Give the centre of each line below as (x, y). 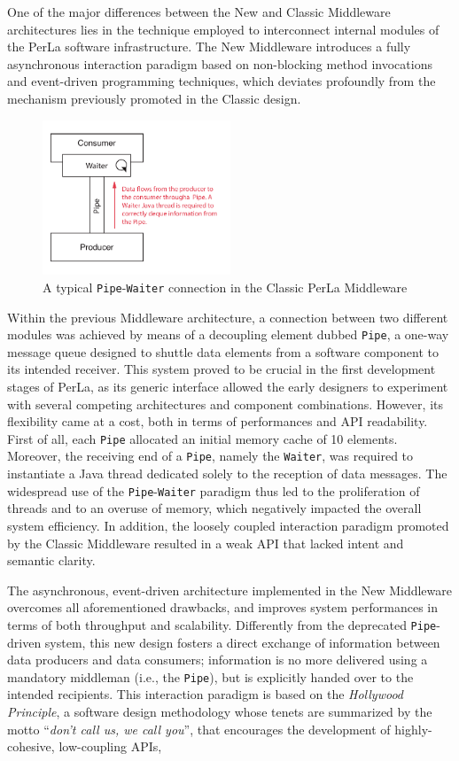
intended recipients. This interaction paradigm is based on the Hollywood (205, 694)
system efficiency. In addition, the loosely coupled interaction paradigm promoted (228, 525)
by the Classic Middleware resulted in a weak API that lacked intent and (206, 543)
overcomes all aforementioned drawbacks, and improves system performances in (222, 607)
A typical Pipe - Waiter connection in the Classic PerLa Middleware (225, 287)
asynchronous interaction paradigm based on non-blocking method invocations (220, 63)
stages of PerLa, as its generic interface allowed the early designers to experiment (228, 386)
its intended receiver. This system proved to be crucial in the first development (222, 369)
